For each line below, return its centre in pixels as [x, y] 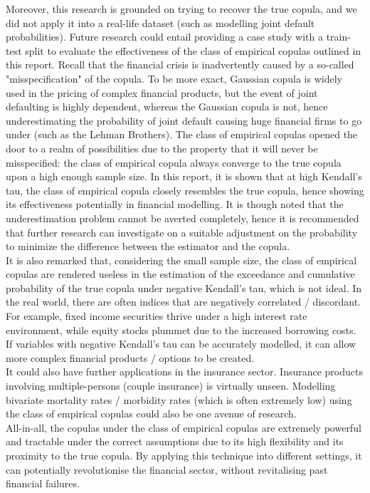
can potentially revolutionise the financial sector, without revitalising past [167, 469]
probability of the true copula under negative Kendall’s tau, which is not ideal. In [184, 287]
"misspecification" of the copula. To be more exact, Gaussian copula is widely [174, 78]
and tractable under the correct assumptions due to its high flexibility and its [175, 441]
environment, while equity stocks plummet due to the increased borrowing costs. [181, 329]
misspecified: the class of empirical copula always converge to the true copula [174, 162]
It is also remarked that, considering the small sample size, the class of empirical [181, 260]
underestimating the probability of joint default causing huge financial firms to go [184, 120]
